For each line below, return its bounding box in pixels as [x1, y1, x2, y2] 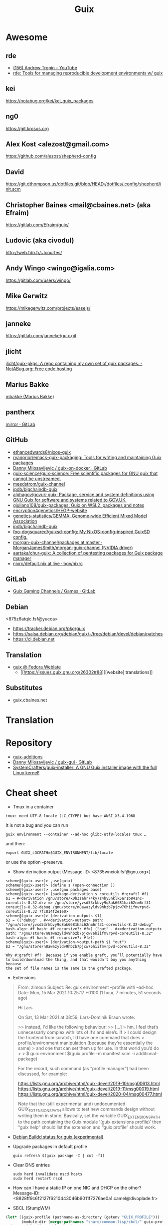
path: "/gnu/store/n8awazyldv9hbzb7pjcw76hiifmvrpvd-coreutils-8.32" [5, 931, 154, 936]
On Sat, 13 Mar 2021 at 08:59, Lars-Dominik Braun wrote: [17, 1014, 135, 1020]
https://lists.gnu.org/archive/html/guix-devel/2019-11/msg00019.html [17, 1086, 159, 1092]
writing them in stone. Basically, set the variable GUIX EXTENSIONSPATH [17, 1113, 161, 1120]
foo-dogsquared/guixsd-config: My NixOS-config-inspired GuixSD [12, 529, 150, 535]
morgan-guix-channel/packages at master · [12, 539, 103, 545]
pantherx [5, 408, 35, 417]
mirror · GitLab [5, 421, 35, 427]
